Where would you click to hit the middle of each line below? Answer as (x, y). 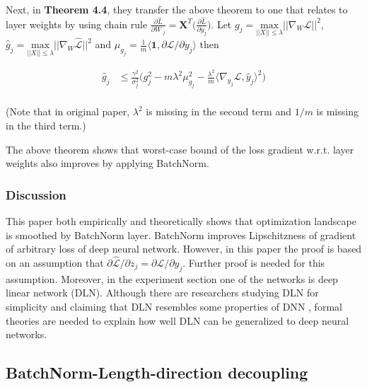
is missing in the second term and (219, 111)
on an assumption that (55, 262)
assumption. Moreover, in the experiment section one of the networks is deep (172, 278)
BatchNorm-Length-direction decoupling (157, 372)
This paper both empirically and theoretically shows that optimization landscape (181, 220)
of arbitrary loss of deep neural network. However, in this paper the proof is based (184, 249)
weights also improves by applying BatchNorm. (107, 163)
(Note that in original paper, (68, 111)
